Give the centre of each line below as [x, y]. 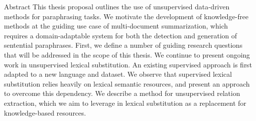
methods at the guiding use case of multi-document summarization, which [116, 26]
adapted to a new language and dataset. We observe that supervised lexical [118, 74]
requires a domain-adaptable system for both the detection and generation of [121, 35]
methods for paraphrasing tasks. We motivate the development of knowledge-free [126, 16]
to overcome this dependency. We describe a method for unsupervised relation [122, 93]
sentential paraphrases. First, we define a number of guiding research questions [123, 45]
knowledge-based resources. [45, 112]
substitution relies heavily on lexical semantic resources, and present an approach [127, 83]
